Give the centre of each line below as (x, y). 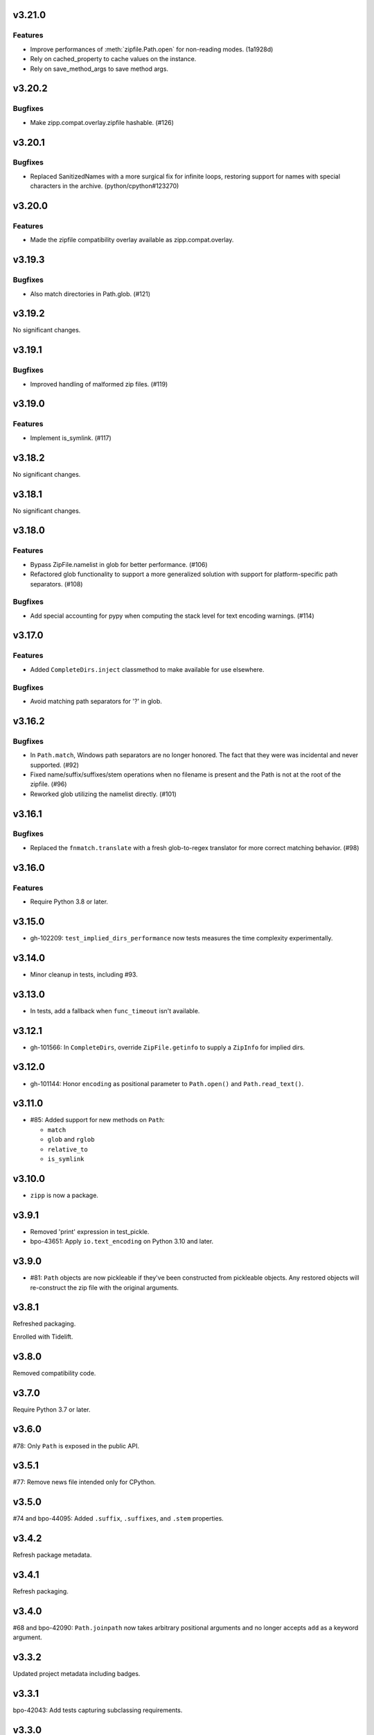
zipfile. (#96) (48, 784)
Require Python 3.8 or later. (69, 902)
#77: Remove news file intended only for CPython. (84, 1482)
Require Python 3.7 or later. (52, 1410)
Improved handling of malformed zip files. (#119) (99, 384)
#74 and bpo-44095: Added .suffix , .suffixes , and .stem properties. (118, 1518)
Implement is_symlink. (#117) (71, 438)
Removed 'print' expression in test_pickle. (90, 1231)
